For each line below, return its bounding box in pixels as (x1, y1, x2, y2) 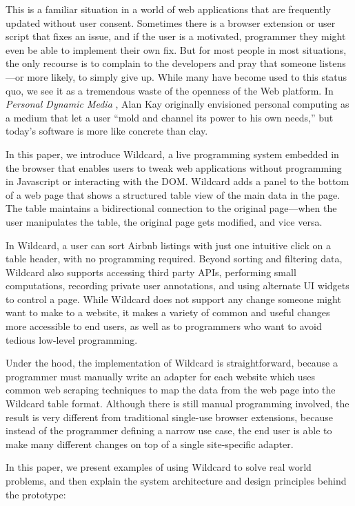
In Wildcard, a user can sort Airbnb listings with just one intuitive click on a (6, 237, 331, 252)
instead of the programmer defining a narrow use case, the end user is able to (6, 423, 332, 438)
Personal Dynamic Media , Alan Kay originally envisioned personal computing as (6, 97, 349, 111)
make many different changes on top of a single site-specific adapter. (6, 436, 294, 451)
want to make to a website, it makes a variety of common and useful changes (6, 305, 330, 320)
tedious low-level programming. (6, 332, 138, 347)
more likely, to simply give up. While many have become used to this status (27, 69, 347, 84)
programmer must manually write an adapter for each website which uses (6, 369, 315, 383)
